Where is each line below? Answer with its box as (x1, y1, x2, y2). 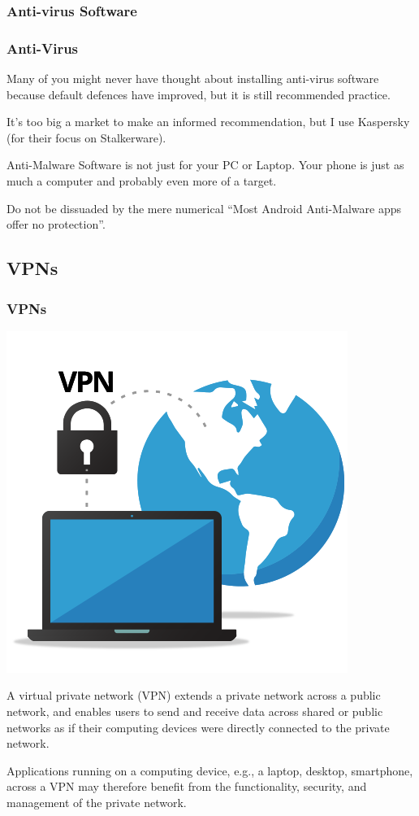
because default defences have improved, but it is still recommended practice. (6, 85, 391, 103)
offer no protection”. (6, 216, 106, 233)
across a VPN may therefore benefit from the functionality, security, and (6, 778, 367, 795)
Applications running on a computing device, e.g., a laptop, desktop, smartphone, (6, 761, 413, 779)
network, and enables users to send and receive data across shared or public (6, 703, 383, 719)
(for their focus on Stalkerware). (6, 129, 166, 146)
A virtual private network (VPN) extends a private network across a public (6, 687, 381, 704)
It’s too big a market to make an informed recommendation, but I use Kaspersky (6, 113, 410, 130)
